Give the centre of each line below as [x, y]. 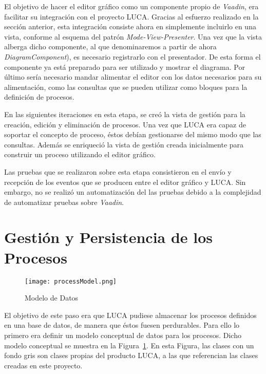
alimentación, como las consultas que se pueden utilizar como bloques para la [126, 87]
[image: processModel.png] [71, 281]
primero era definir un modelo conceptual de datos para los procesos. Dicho [123, 335]
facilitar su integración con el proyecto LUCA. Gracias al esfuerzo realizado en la [131, 16]
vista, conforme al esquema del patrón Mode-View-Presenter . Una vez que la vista [133, 36]
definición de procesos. [39, 97]
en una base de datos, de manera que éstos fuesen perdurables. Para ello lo [122, 325]
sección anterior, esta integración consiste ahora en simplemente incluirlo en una [130, 26]
